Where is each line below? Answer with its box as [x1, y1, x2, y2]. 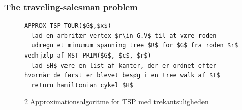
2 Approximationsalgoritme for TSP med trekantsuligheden [24, 96, 209, 107]
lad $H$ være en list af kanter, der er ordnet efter [31, 62, 217, 69]
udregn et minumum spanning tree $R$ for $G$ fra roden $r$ [31, 42, 238, 49]
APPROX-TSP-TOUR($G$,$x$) [24, 22, 111, 30]
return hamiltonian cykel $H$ [31, 81, 133, 89]
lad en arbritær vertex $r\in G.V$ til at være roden [31, 32, 217, 39]
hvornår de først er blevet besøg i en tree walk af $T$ [24, 72, 220, 79]
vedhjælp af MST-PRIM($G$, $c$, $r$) [24, 52, 151, 59]
